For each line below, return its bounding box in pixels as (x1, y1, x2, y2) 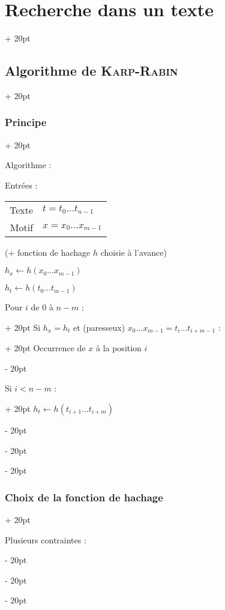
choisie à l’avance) (100, 246, 167, 258)
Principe (5, 115, 47, 130)
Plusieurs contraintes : (5, 533, 86, 546)
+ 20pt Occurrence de (5, 342, 86, 354)
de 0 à (31, 301, 53, 313)
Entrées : (5, 178, 38, 191)
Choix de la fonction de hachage (5, 489, 163, 504)
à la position (95, 342, 142, 354)
